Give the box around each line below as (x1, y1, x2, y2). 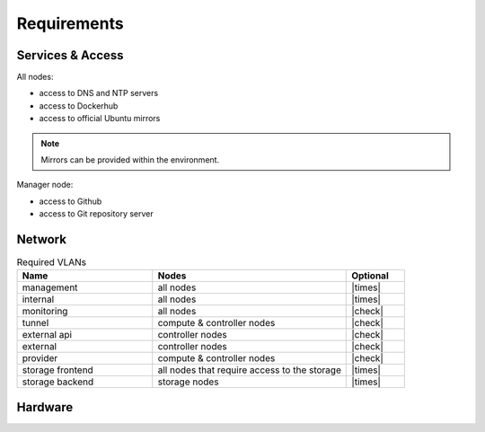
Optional (351, 269, 390, 282)
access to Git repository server (39, 208, 154, 219)
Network (16, 232, 67, 247)
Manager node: (16, 180, 74, 190)
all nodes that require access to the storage (157, 364, 341, 376)
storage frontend (22, 364, 93, 376)
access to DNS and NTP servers (39, 88, 159, 99)
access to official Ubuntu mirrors (39, 113, 161, 124)
